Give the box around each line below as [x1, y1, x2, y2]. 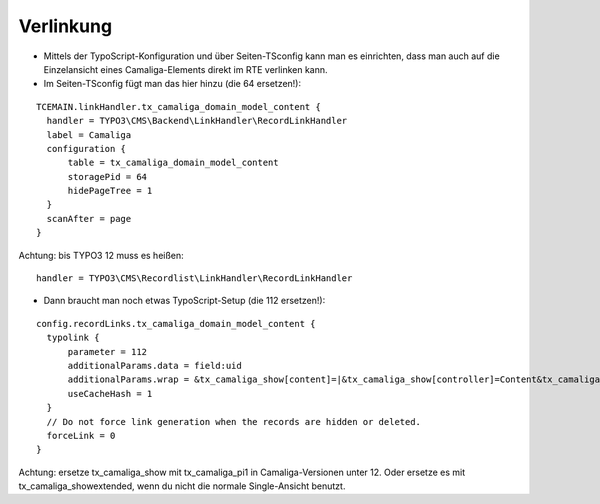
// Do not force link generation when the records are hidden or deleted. [46, 416, 422, 427]
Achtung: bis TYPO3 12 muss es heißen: [18, 249, 184, 261]
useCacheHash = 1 [67, 388, 153, 399]
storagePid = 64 [67, 171, 148, 182]
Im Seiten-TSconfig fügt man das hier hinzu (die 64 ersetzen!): [43, 78, 302, 90]
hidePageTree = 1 [67, 185, 153, 197]
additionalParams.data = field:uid [67, 360, 242, 371]
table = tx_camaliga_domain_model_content [67, 157, 279, 169]
